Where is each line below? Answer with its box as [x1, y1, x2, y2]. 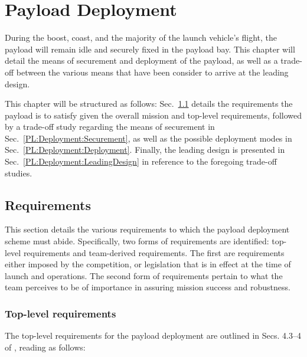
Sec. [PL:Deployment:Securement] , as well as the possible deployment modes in [5, 132, 292, 144]
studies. [5, 166, 32, 179]
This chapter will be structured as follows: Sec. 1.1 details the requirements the [5, 97, 293, 110]
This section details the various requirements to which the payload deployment [5, 223, 290, 235]
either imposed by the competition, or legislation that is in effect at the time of [5, 258, 291, 270]
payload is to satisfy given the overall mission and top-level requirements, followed [5, 109, 302, 121]
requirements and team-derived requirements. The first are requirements [23, 246, 285, 258]
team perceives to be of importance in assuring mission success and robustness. [5, 281, 290, 293]
